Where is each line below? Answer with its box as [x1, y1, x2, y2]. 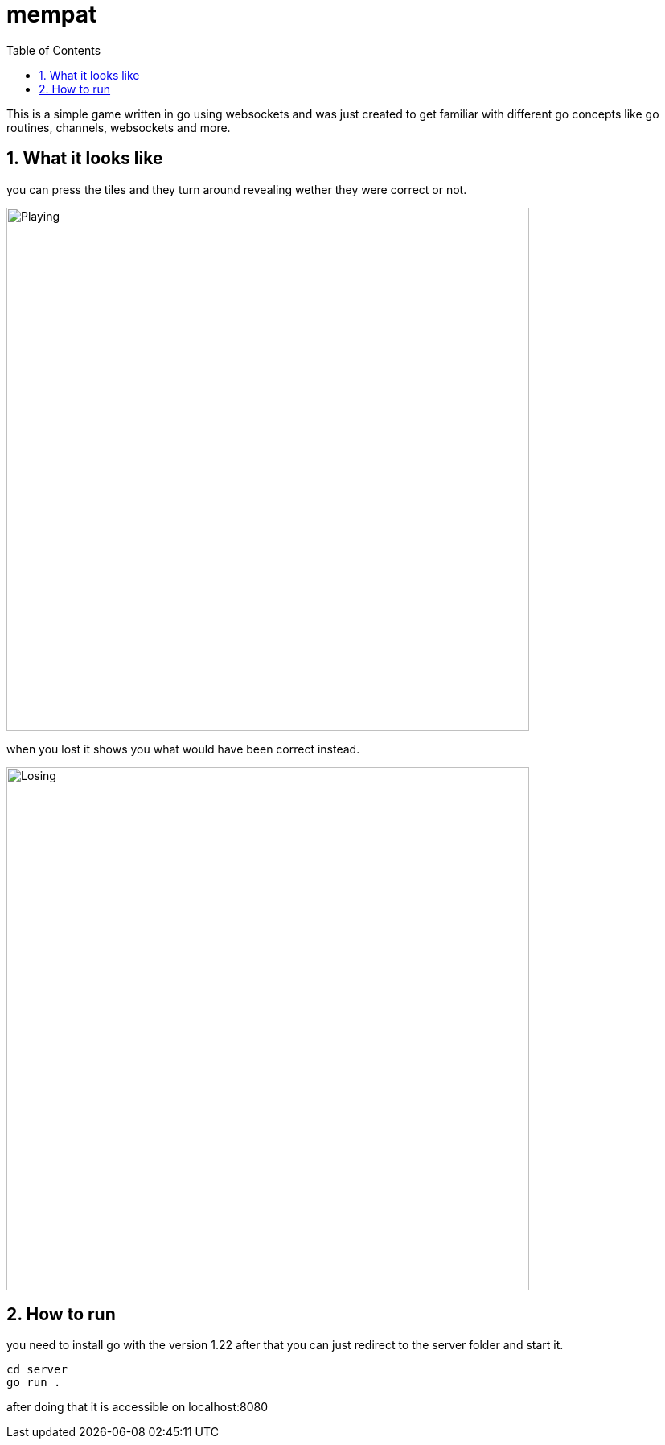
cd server [6, 1363, 68, 1377]
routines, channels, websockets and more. [6, 120, 231, 134]
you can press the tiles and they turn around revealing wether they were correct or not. [6, 182, 467, 196]
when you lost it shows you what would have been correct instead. [6, 741, 360, 756]
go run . [6, 1376, 61, 1389]
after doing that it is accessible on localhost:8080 [6, 1400, 269, 1414]
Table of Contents [6, 43, 101, 57]
